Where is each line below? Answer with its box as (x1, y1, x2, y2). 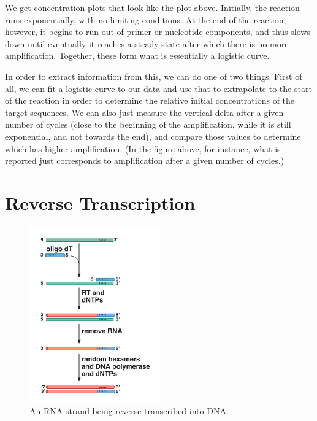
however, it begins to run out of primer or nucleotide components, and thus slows (5, 25, 310, 38)
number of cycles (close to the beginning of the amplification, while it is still (5, 118, 291, 131)
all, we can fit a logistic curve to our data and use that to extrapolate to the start (5, 82, 312, 95)
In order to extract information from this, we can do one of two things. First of (5, 69, 302, 82)
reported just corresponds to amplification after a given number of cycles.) (5, 154, 285, 167)
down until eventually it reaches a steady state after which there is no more (5, 37, 289, 50)
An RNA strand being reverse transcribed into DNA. (29, 404, 229, 417)
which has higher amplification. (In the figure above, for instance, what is (5, 142, 281, 155)
